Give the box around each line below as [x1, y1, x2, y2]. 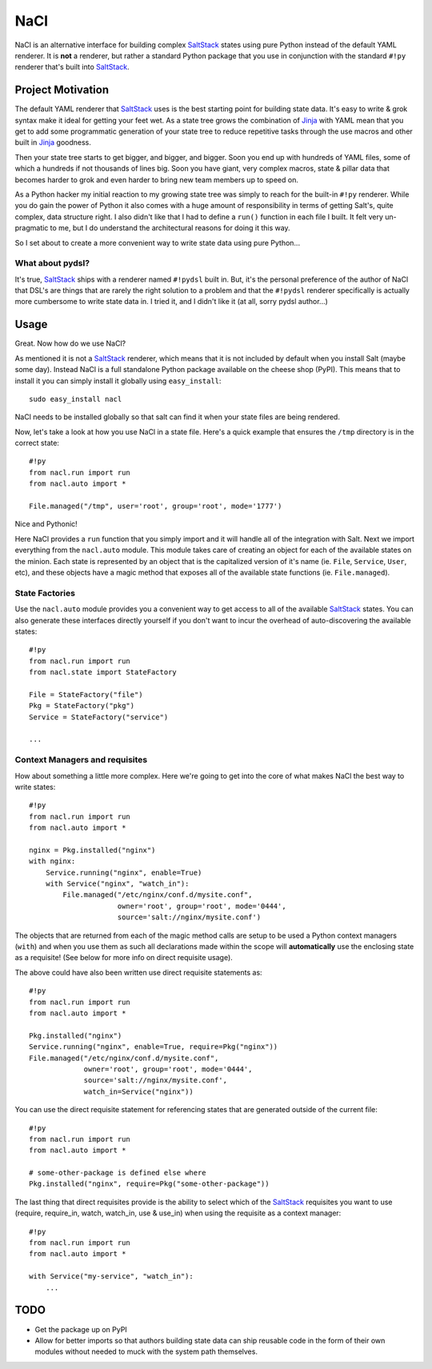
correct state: [14, 438, 60, 448]
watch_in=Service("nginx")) [83, 1087, 194, 1096]
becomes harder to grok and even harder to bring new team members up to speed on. [14, 174, 299, 184]
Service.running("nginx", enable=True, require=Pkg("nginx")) [29, 1043, 278, 1051]
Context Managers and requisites [14, 755, 148, 766]
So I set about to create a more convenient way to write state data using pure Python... [14, 238, 300, 247]
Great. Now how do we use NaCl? [14, 338, 126, 348]
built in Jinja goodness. [14, 138, 92, 147]
